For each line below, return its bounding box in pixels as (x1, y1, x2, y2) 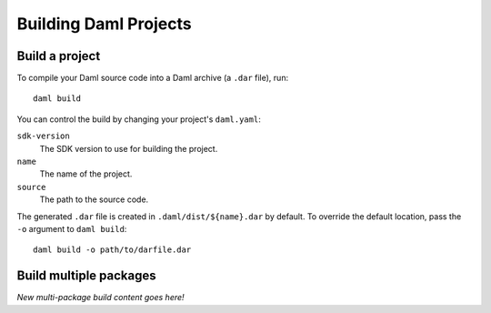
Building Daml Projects (16, 14, 192, 34)
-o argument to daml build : (16, 223, 127, 234)
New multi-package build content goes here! (16, 292, 185, 303)
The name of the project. (39, 168, 133, 179)
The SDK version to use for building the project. (39, 143, 218, 154)
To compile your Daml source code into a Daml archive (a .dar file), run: (16, 73, 289, 84)
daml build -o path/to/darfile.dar (33, 245, 192, 255)
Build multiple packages (16, 268, 156, 284)
